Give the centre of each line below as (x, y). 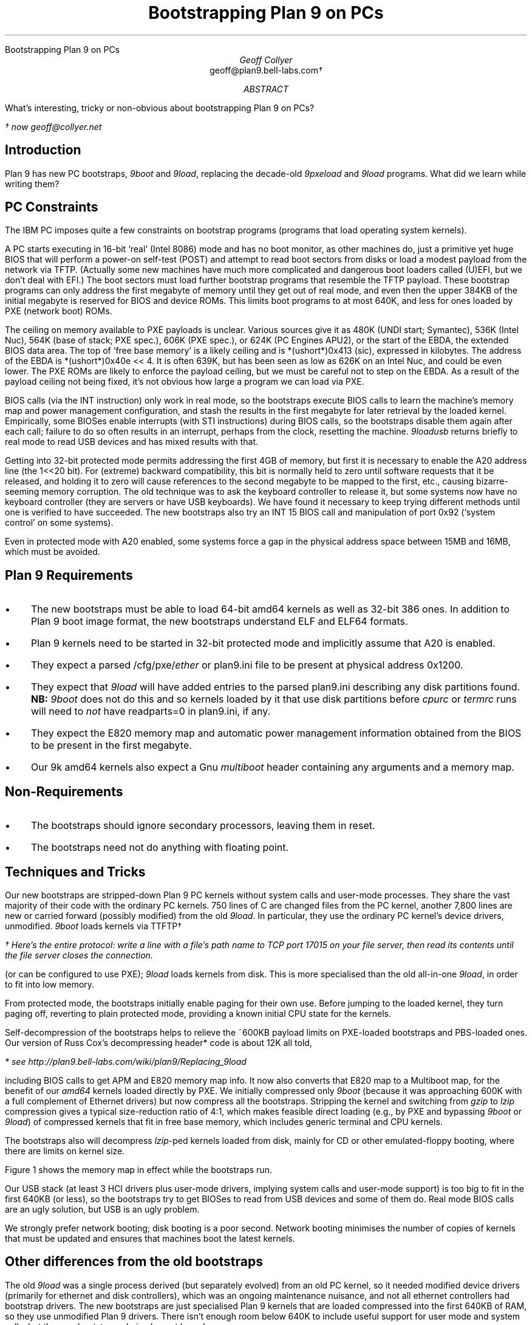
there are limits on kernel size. (65, 1151)
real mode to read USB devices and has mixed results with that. (132, 442)
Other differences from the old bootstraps (134, 1262)
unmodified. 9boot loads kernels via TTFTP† (94, 926)
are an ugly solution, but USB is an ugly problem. (102, 1209)
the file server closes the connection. (79, 955)
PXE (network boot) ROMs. (59, 311)
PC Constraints (52, 207)
